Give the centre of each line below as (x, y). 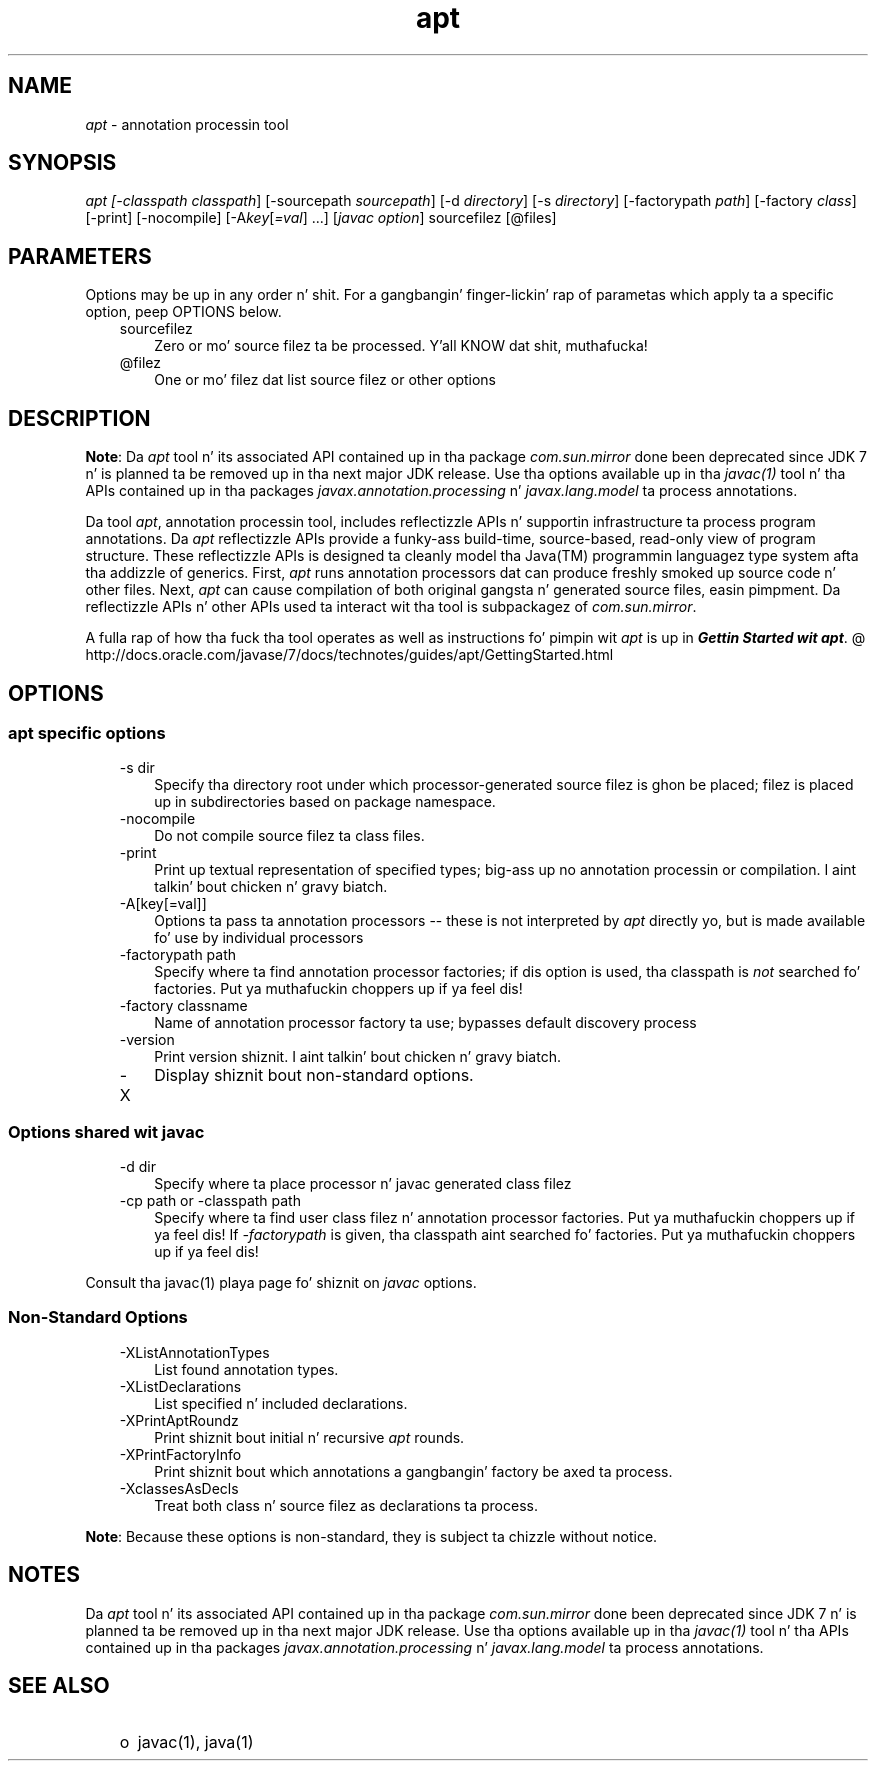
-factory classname (183, 1006)
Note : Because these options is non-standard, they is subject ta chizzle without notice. (371, 1536)
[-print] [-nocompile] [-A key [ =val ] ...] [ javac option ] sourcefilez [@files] (321, 218)
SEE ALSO (59, 1686)
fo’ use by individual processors (259, 938)
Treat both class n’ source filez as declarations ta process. (346, 1505)
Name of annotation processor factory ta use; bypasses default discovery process (425, 1023)
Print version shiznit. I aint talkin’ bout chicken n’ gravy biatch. (357, 1057)
